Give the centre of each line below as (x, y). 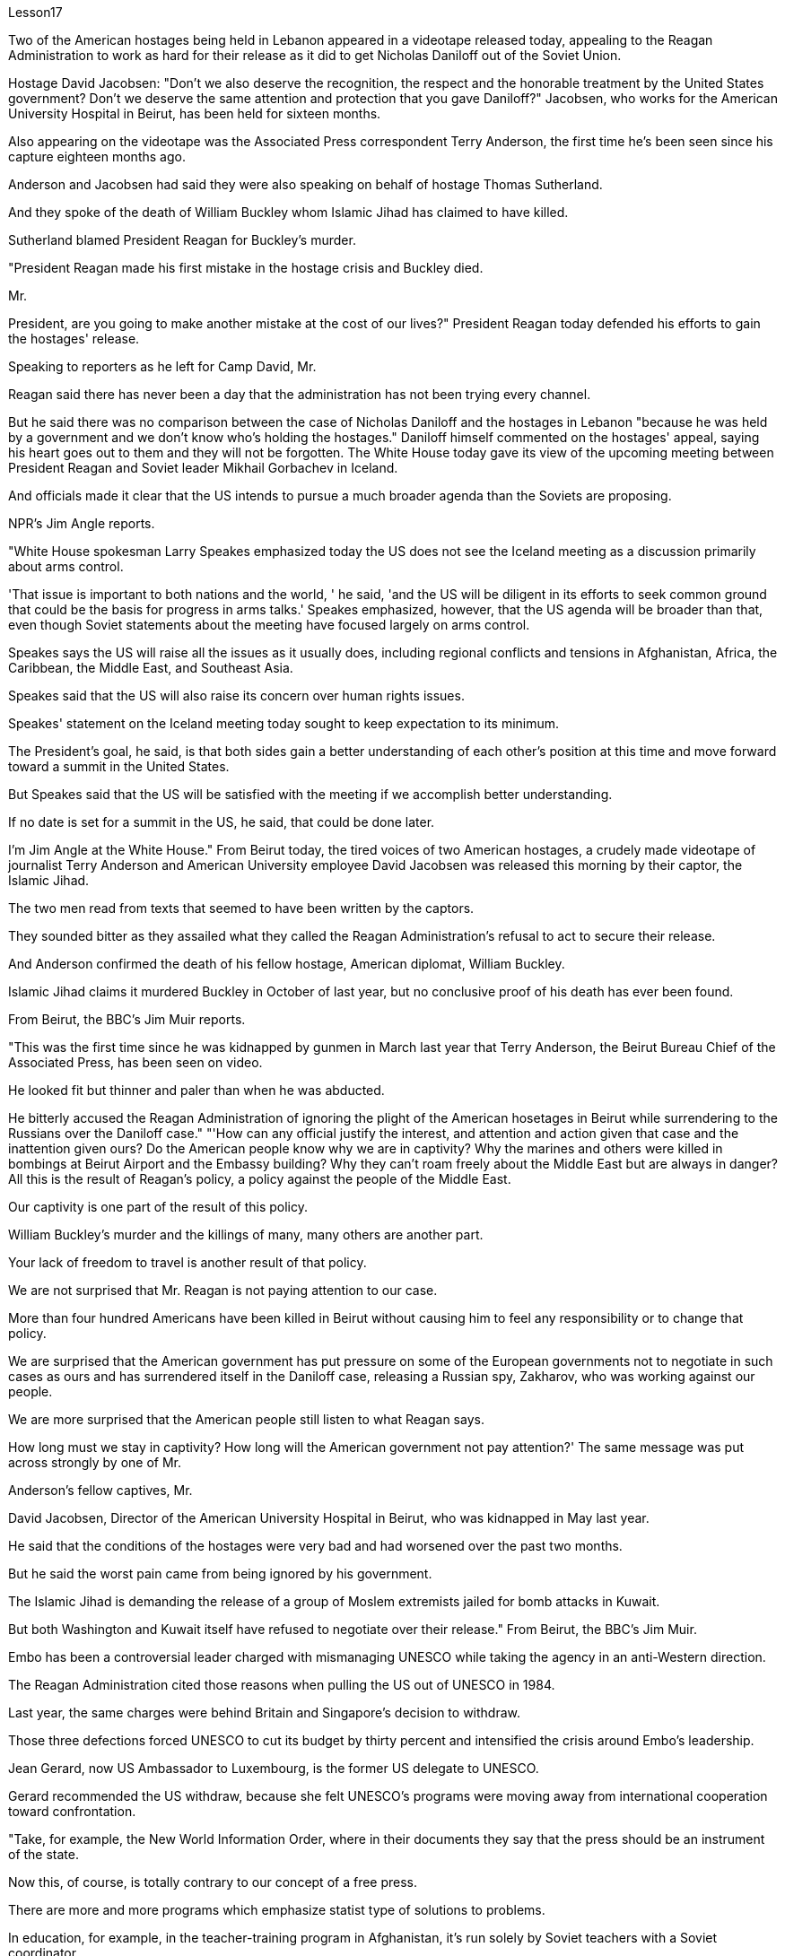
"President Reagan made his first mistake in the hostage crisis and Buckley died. (246, 268)
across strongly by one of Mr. (95, 1462)
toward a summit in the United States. (119, 766)
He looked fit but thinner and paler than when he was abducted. (196, 1090)
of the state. (44, 1854)
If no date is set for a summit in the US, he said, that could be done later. (222, 822)
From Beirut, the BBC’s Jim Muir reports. (127, 1019)
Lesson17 (35, 12)
